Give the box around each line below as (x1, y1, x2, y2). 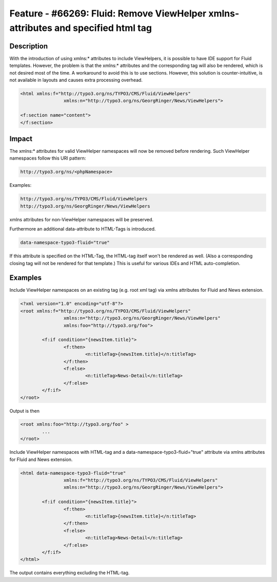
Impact (9, 134, 33, 143)
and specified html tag (54, 22, 152, 33)
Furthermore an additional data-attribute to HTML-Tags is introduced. (9, 226, 156, 232)
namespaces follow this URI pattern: (9, 155, 86, 162)
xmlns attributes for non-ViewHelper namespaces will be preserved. (9, 216, 154, 222)
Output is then (9, 408, 39, 414)
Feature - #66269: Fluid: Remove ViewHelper (9, 8, 207, 19)
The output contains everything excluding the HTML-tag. (9, 570, 130, 576)
